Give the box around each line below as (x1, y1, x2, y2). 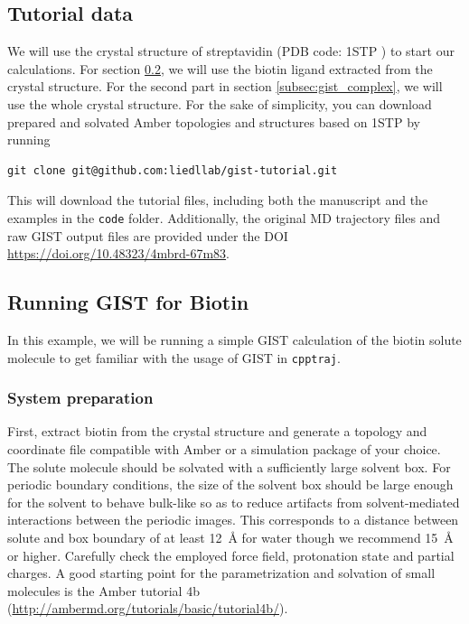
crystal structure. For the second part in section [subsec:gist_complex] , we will (7, 77, 443, 96)
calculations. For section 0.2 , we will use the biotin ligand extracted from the (7, 59, 433, 78)
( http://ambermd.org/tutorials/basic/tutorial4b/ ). (7, 599, 288, 618)
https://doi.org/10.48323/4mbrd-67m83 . (7, 244, 230, 263)
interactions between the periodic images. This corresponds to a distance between (7, 510, 459, 529)
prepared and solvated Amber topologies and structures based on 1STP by (7, 112, 420, 131)
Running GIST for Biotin (7, 288, 249, 316)
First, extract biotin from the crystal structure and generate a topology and (7, 422, 427, 441)
